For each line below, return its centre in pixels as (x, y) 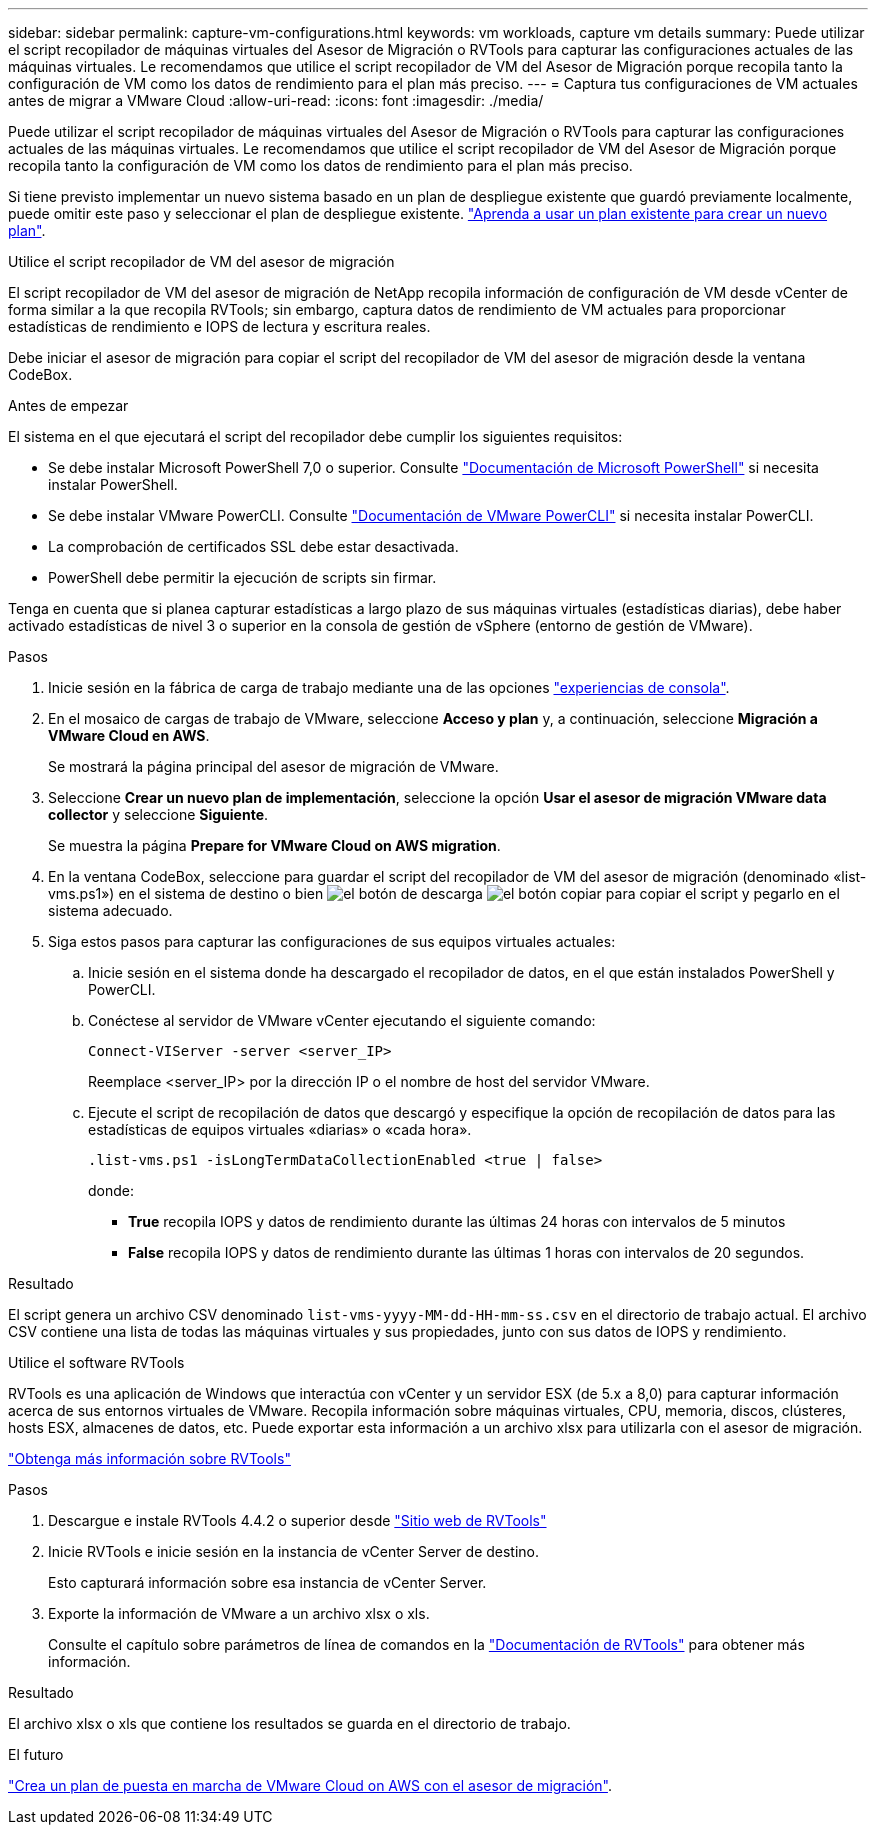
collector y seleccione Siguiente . (158, 814)
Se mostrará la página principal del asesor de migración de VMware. (273, 766)
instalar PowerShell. (113, 484)
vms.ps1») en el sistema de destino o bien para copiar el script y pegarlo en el (444, 893)
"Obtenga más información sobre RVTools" (149, 1458)
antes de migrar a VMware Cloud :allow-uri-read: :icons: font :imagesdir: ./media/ (276, 100)
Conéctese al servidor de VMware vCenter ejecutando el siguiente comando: (342, 1020)
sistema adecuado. (110, 910)
